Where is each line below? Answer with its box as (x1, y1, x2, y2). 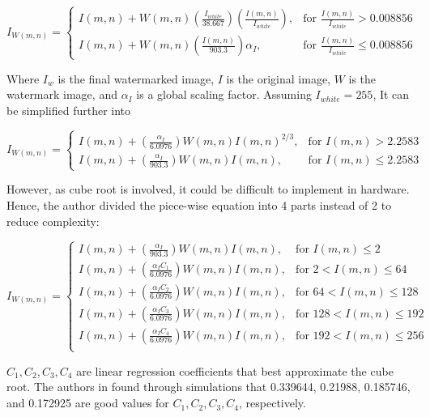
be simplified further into (6, 101, 131, 118)
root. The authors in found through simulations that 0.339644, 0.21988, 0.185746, (6, 378, 411, 395)
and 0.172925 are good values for (6, 394, 169, 411)
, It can (373, 86, 410, 103)
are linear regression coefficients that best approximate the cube (76, 362, 394, 379)
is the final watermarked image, (57, 70, 215, 87)
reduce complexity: (6, 212, 100, 229)
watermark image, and (6, 86, 117, 103)
